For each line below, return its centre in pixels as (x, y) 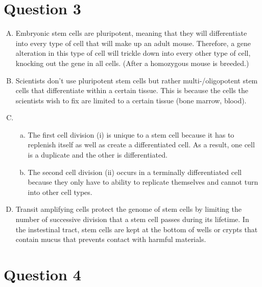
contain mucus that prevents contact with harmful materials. (111, 239)
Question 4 (42, 274)
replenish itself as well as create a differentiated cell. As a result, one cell (141, 145)
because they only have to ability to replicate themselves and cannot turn (143, 182)
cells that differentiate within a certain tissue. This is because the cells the (132, 90)
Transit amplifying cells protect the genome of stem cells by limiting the (128, 209)
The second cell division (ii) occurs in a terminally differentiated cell (135, 172)
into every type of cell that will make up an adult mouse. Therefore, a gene (133, 43)
